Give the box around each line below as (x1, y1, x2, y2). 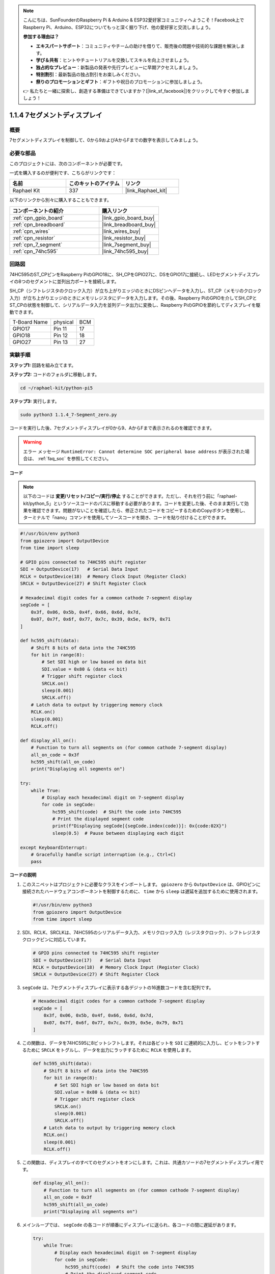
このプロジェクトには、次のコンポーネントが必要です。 (9, 161, 125, 167)
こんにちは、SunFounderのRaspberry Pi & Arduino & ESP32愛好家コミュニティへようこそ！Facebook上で (23, 17, 244, 23)
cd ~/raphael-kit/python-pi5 (20, 385, 93, 391)
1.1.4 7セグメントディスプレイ (9, 111, 103, 120)
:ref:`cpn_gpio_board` (12, 214, 64, 221)
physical (53, 319, 74, 326)
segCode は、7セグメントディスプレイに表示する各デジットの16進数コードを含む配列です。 (22, 985, 214, 991)
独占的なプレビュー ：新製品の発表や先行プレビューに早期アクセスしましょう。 (36, 64, 201, 70)
